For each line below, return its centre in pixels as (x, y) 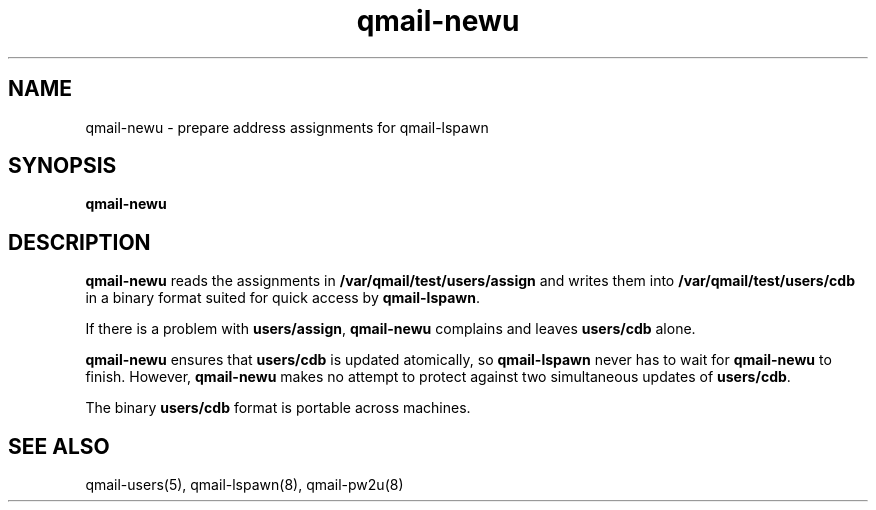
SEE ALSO (59, 446)
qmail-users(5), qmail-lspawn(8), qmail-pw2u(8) (244, 485)
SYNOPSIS (62, 166)
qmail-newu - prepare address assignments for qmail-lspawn (287, 127)
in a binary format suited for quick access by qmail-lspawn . (282, 298)
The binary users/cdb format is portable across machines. (278, 408)
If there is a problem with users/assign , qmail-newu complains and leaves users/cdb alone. (390, 329)
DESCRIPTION (79, 242)
